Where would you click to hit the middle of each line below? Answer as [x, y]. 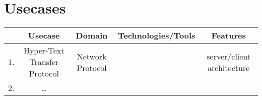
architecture [229, 67]
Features [228, 35]
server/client [229, 56]
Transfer [44, 62]
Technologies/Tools [157, 35]
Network [92, 56]
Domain [92, 35]
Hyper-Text [44, 50]
